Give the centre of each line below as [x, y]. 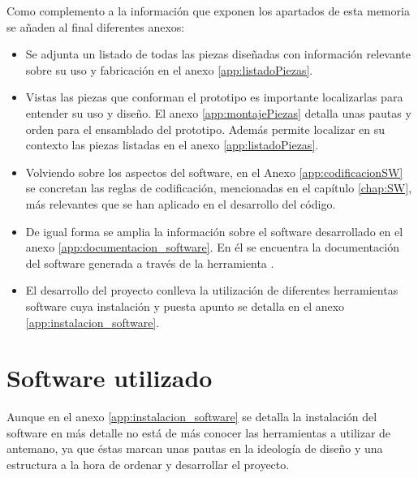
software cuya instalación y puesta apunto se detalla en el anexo [185, 306]
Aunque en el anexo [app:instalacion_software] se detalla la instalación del [192, 417]
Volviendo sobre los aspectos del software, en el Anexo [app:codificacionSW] [214, 172]
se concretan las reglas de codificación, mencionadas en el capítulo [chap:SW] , [219, 188]
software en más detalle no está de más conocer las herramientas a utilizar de [199, 432]
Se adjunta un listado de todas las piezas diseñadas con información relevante [218, 54]
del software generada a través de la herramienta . [150, 263]
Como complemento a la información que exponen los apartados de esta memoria [208, 11]
